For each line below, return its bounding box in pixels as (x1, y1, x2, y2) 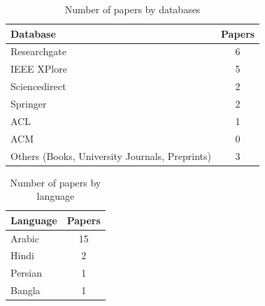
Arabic (10, 231, 39, 245)
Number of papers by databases (64, 2, 201, 16)
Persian (10, 265, 43, 280)
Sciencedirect (10, 79, 66, 94)
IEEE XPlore (10, 61, 67, 76)
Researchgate (10, 44, 67, 59)
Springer (10, 96, 47, 110)
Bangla (10, 283, 41, 298)
